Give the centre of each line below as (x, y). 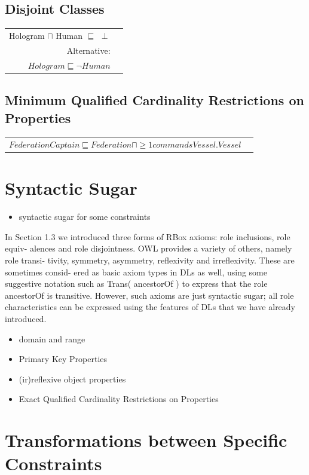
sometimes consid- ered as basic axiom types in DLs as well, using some (136, 272)
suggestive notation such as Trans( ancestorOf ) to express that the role (136, 284)
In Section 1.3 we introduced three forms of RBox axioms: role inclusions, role (148, 236)
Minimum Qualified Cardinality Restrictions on (154, 100)
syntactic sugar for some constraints (85, 217)
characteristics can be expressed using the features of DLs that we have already (150, 307)
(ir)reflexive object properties (72, 379)
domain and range (52, 338)
